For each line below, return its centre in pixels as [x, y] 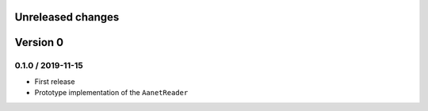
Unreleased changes [67, 17]
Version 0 [39, 42]
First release [55, 81]
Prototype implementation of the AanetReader [111, 93]
